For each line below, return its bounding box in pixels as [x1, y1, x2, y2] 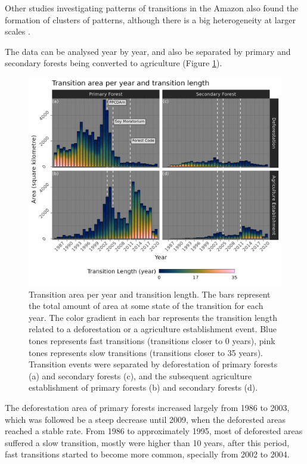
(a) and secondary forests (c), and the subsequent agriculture [29, 369, 252, 382]
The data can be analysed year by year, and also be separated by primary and [5, 45, 291, 57]
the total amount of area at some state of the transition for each [29, 299, 263, 312]
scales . [5, 25, 30, 38]
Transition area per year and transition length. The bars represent [29, 287, 271, 300]
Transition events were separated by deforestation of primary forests [29, 358, 278, 370]
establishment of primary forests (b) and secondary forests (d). [29, 381, 258, 394]
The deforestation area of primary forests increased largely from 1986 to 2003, [5, 401, 290, 413]
